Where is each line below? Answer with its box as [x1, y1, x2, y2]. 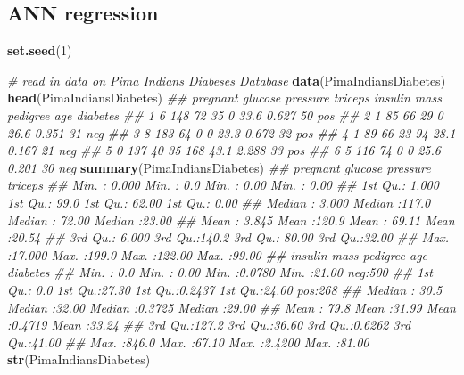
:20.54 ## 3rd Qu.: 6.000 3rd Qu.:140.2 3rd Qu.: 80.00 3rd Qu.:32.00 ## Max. [7, 228, 450, 247]
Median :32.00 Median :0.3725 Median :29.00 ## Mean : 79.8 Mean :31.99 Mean [7, 298, 456, 316]
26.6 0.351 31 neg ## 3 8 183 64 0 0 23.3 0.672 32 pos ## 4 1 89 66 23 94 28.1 [7, 123, 456, 142]
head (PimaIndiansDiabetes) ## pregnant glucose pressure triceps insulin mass [7, 88, 442, 107]
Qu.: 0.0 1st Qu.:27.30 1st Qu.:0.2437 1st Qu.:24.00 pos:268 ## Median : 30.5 [7, 280, 443, 298]
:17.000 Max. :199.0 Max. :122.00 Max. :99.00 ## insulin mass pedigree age [7, 245, 428, 264]
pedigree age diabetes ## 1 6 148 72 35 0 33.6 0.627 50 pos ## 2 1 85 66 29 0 [7, 105, 443, 124]
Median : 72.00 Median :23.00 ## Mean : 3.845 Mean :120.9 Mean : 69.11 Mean [7, 210, 455, 229]
